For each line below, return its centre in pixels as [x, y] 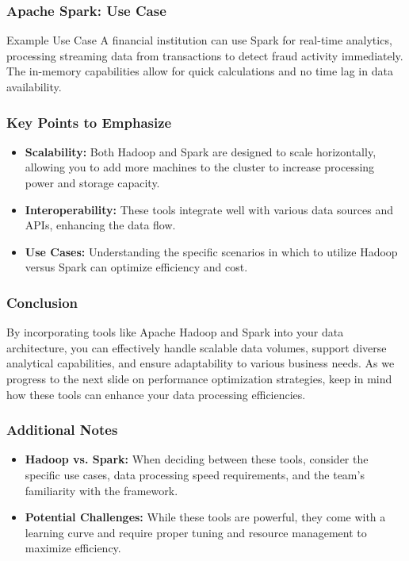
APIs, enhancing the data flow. [100, 225]
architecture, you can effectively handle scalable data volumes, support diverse [197, 347]
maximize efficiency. [73, 548]
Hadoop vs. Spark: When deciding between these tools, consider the [197, 459]
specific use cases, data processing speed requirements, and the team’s [195, 474]
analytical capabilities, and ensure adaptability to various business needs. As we [201, 363]
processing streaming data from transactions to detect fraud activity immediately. [205, 55]
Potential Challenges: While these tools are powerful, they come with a [205, 517]
